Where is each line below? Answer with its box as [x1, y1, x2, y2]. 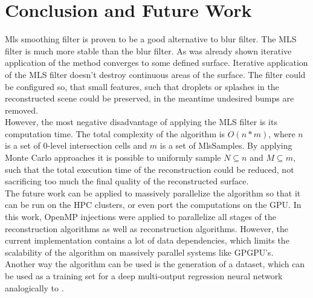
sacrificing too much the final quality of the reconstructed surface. [5, 175, 249, 187]
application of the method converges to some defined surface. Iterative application [5, 56, 308, 69]
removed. [5, 103, 38, 116]
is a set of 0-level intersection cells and [5, 139, 147, 152]
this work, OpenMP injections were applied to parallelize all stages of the [5, 210, 277, 223]
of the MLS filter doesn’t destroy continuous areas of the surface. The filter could [5, 68, 306, 80]
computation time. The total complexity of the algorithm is [5, 127, 225, 140]
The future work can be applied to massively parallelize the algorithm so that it [5, 186, 301, 199]
